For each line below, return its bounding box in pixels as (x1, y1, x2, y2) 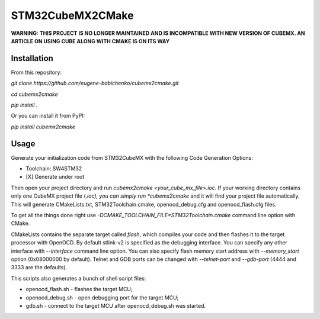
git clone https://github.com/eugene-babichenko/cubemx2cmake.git (11, 80, 179, 87)
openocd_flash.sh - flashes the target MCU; (25, 286, 133, 293)
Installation (11, 53, 53, 63)
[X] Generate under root (25, 173, 85, 181)
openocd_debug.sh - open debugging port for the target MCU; (25, 294, 179, 301)
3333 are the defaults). (11, 264, 68, 271)
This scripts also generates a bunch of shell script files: (11, 275, 146, 282)
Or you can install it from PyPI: (11, 112, 85, 120)
